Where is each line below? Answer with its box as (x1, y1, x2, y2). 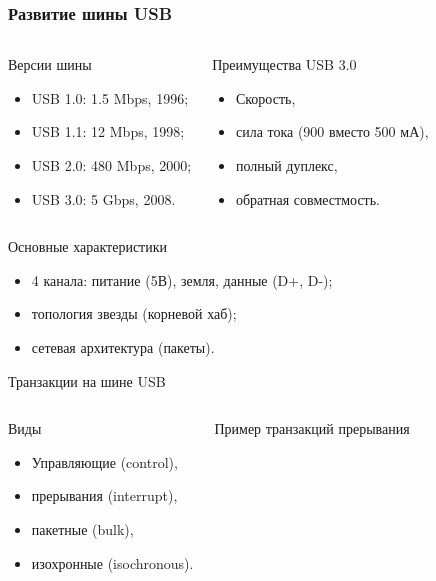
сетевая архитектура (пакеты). (31, 336, 215, 357)
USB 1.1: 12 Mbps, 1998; (31, 121, 185, 142)
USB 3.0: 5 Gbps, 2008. (31, 188, 176, 209)
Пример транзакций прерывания (214, 418, 410, 439)
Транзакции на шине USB (8, 370, 166, 391)
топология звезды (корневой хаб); (31, 303, 237, 324)
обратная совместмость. (235, 188, 380, 209)
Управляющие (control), (31, 451, 178, 472)
